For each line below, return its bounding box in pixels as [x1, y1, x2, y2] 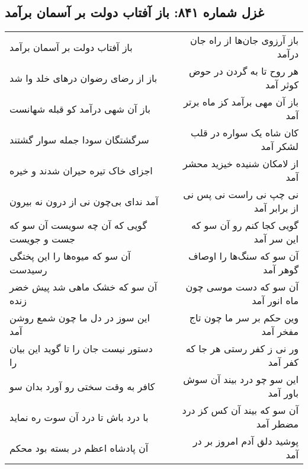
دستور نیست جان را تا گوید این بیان [9, 342, 153, 356]
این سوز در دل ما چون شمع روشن [9, 311, 150, 325]
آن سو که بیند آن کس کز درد [182, 403, 299, 417]
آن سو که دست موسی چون [185, 280, 299, 294]
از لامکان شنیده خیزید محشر [183, 157, 299, 171]
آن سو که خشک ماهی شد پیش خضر [9, 280, 158, 294]
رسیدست [9, 263, 47, 277]
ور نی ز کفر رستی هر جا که [185, 342, 299, 356]
